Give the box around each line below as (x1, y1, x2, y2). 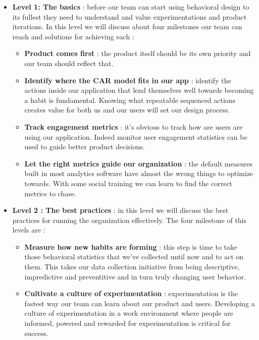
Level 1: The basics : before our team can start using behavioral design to (12, 2, 249, 12)
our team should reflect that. (24, 58, 114, 68)
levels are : (12, 224, 45, 235)
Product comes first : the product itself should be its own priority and (24, 48, 251, 59)
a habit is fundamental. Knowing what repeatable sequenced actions (24, 94, 236, 105)
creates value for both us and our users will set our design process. (24, 104, 230, 115)
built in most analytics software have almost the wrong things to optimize (24, 168, 253, 179)
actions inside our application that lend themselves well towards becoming (24, 85, 254, 95)
